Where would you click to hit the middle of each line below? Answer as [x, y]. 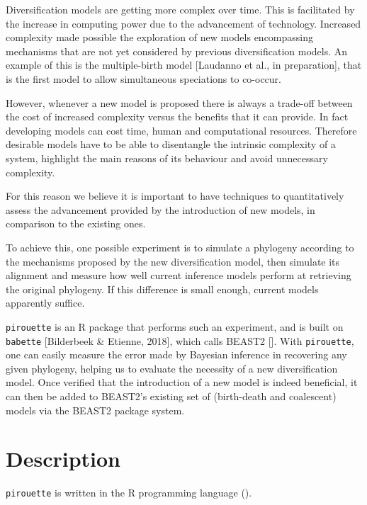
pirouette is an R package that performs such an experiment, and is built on [175, 326]
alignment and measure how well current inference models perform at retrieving [179, 275]
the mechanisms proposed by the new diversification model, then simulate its [173, 261]
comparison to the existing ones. [76, 223]
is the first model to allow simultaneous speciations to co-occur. [144, 78]
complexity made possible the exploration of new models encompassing [160, 37]
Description [63, 459]
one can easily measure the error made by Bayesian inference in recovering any [176, 354]
